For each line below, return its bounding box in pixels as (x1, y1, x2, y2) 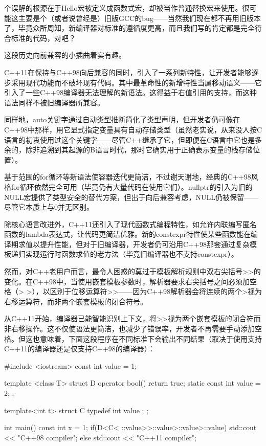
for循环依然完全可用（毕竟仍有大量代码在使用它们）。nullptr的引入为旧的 (11, 181, 253, 192)
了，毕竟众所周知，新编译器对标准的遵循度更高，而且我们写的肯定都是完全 (4, 23, 255, 33)
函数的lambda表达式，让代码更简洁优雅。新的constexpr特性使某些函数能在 (4, 229, 251, 239)
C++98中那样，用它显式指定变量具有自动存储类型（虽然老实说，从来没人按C (4, 124, 262, 135)
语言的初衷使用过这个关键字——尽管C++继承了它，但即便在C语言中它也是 (4, 134, 255, 145)
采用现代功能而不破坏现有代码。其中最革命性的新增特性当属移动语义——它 (11, 77, 262, 87)
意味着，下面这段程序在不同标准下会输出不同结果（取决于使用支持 (39, 333, 262, 344)
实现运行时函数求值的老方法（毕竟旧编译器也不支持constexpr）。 (25, 249, 238, 259)
